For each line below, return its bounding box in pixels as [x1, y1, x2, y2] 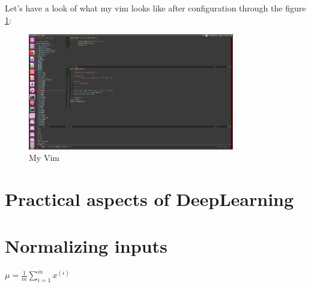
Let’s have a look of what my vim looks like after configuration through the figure [5, 2, 306, 14]
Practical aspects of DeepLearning [5, 186, 294, 211]
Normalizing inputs [5, 234, 168, 258]
